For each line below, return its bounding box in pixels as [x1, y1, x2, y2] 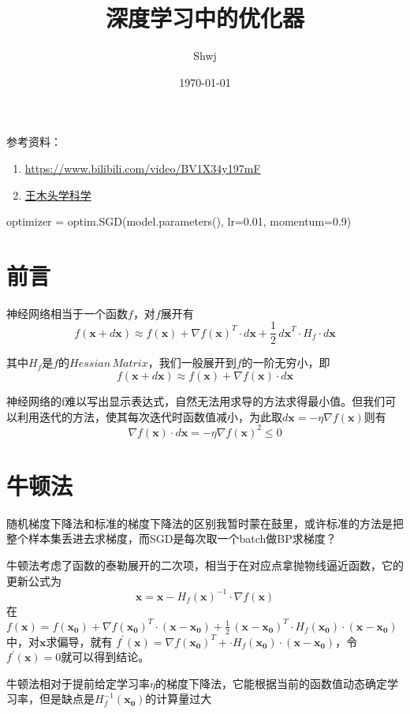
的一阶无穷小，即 [241, 354, 330, 371]
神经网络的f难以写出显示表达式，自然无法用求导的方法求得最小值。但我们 [6, 393, 386, 409]
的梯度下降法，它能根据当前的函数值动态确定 [155, 675, 387, 691]
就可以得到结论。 [61, 649, 150, 665]
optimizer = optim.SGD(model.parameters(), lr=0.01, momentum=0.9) [6, 213, 352, 230]
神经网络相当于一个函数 [6, 305, 128, 321]
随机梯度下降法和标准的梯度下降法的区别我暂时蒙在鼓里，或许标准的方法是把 [6, 514, 404, 531]
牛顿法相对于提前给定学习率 [6, 675, 150, 691]
